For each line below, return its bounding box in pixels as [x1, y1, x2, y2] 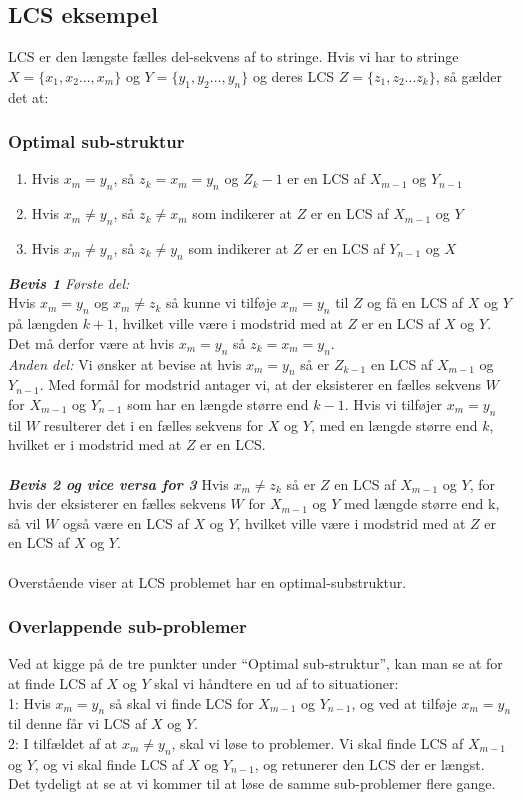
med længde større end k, [344, 493, 500, 514]
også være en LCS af [62, 512, 189, 533]
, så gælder [435, 65, 502, 86]
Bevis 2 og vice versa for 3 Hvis [8, 473, 229, 494]
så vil [8, 512, 41, 533]
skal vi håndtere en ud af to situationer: [154, 672, 399, 693]
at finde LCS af [8, 672, 102, 693]
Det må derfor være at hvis [8, 332, 175, 353]
